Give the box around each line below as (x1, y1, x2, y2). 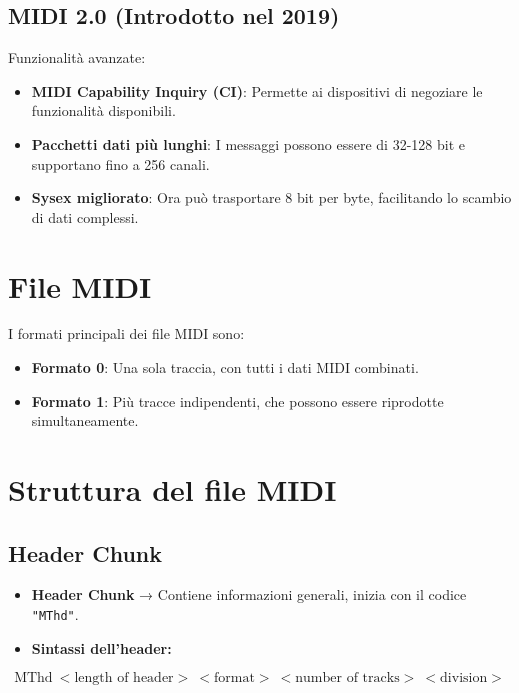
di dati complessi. (31, 206, 139, 227)
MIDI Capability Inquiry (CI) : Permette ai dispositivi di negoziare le (31, 80, 483, 101)
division (440, 671, 488, 686)
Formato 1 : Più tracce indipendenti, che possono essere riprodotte (31, 390, 444, 411)
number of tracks (295, 671, 400, 686)
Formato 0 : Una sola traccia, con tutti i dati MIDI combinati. (31, 357, 419, 378)
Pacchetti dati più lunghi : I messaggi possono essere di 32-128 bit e (31, 133, 465, 154)
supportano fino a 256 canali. (31, 153, 210, 174)
